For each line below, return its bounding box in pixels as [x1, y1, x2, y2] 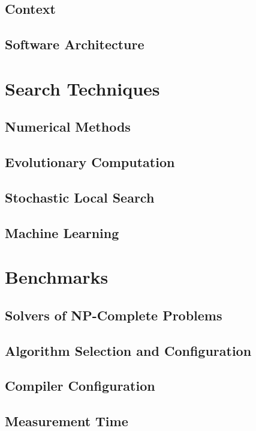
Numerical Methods [5, 117, 131, 136]
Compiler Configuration [5, 376, 155, 395]
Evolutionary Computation [5, 153, 175, 171]
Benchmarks [5, 264, 109, 289]
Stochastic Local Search [5, 188, 155, 206]
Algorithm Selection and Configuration [5, 341, 252, 359]
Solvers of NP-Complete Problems [5, 305, 222, 324]
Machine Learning [5, 223, 119, 242]
